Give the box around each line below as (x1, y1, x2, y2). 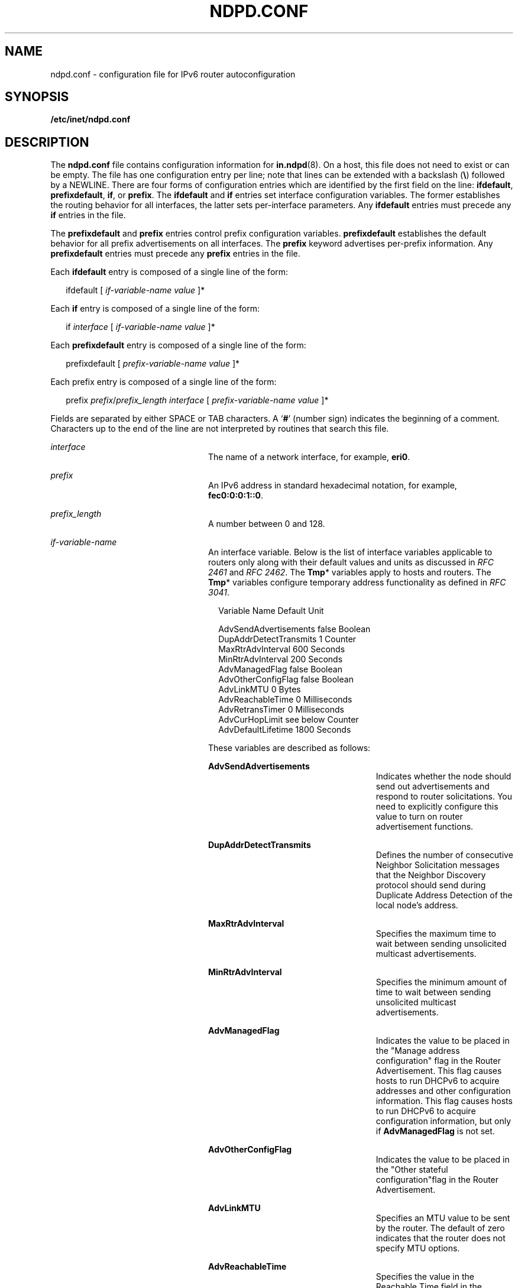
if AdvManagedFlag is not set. (375, 1126, 495, 1137)
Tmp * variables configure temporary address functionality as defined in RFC (208, 577, 506, 588)
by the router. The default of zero (375, 1223, 505, 1234)
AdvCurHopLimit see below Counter (218, 714, 359, 725)
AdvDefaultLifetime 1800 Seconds (218, 724, 351, 735)
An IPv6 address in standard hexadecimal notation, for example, (208, 480, 457, 491)
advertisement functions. (375, 821, 474, 832)
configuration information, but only (375, 1116, 511, 1127)
